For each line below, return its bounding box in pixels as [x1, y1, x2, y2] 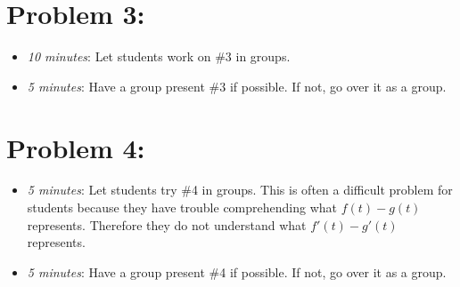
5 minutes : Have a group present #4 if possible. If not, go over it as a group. [27, 262, 447, 281]
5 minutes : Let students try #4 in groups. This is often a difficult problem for [27, 180, 453, 199]
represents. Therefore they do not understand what [27, 215, 307, 234]
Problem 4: [6, 129, 145, 165]
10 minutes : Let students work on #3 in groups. [27, 47, 291, 66]
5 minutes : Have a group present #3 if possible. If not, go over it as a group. [27, 76, 447, 95]
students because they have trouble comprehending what [27, 198, 337, 217]
